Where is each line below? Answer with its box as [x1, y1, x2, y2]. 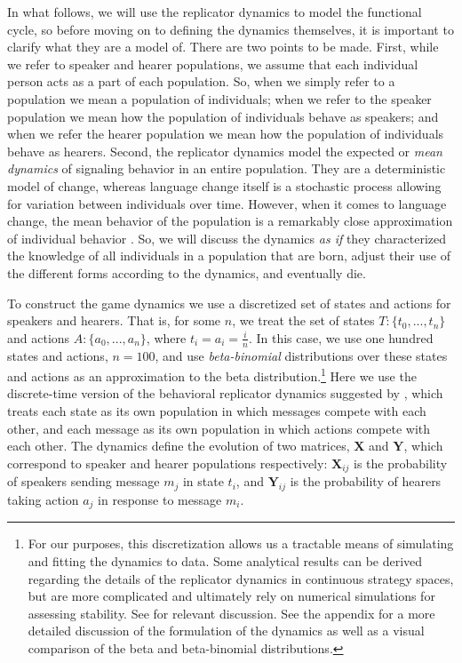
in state [182, 472, 224, 491]
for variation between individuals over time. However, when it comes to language [7, 194, 447, 212]
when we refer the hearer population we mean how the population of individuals [7, 124, 444, 143]
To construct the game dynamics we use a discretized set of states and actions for [7, 293, 451, 312]
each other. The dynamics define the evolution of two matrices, [7, 436, 350, 455]
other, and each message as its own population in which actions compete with [7, 419, 430, 437]
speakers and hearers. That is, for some [7, 311, 221, 330]
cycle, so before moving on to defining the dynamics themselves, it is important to [7, 20, 454, 38]
